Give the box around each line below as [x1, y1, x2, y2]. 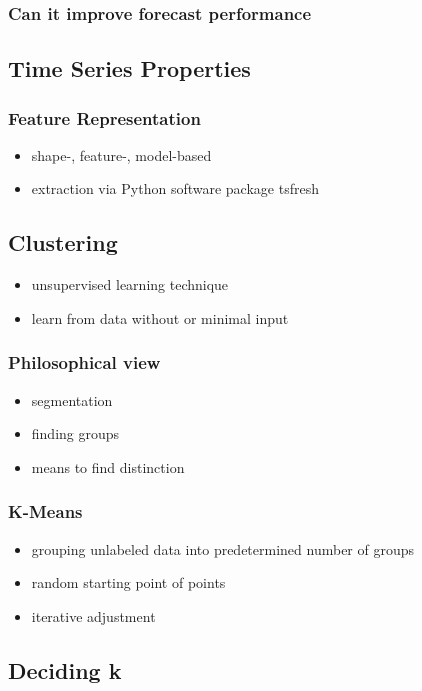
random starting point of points [31, 572, 226, 593]
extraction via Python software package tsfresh [31, 178, 319, 199]
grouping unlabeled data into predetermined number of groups [31, 538, 415, 559]
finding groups [31, 423, 120, 444]
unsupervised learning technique [31, 274, 229, 295]
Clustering [8, 227, 118, 258]
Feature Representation [8, 105, 201, 130]
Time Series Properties [8, 53, 251, 84]
